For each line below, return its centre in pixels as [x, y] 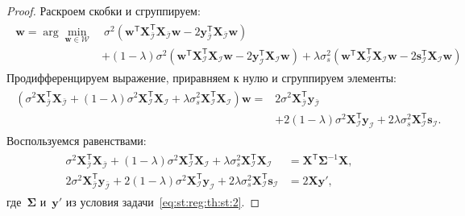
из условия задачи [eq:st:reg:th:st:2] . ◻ [163, 201]
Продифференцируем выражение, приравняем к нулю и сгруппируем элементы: [201, 77]
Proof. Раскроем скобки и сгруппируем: [104, 10]
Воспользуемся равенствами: [77, 140]
